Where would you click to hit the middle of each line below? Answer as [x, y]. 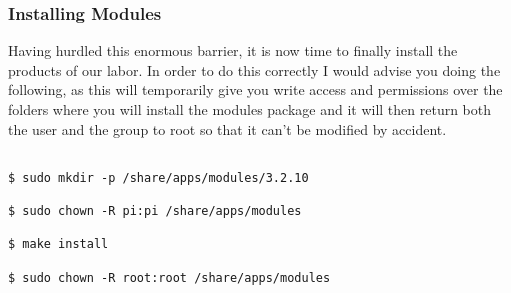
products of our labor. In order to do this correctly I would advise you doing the [254, 69]
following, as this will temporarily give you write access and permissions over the [255, 89]
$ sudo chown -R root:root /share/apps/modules [169, 277]
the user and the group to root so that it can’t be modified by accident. [227, 128]
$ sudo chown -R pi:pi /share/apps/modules [155, 211]
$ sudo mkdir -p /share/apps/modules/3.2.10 [158, 177]
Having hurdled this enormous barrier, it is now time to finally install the [233, 50]
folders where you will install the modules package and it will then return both [250, 109]
